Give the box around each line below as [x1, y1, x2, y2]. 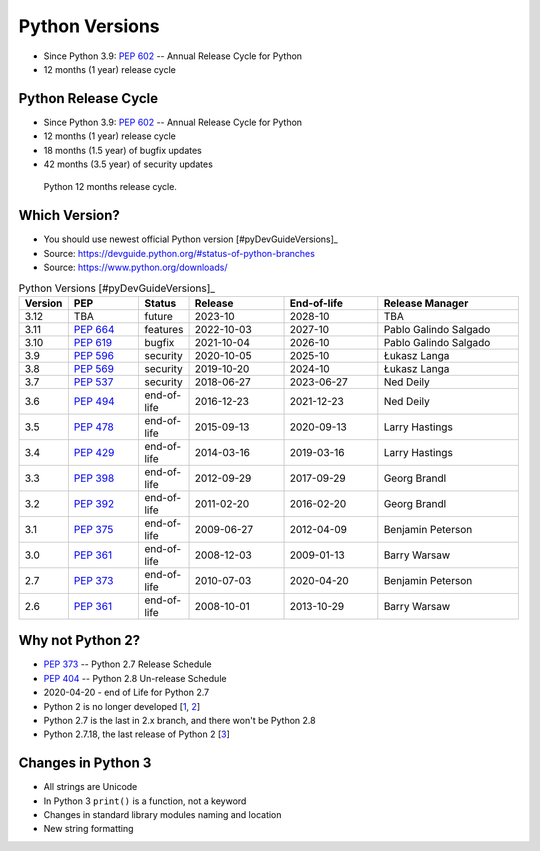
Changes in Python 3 [18, 755, 152, 772]
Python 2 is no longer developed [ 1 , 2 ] [43, 700, 200, 712]
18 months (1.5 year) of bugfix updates [43, 144, 202, 156]
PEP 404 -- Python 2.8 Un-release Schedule [43, 672, 227, 684]
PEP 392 [73, 496, 115, 510]
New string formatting [43, 823, 134, 835]
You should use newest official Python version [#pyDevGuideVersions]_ [43, 233, 339, 245]
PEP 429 [73, 445, 115, 459]
